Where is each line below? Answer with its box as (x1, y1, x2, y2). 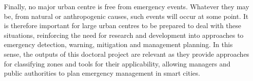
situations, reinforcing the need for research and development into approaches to (4, 30, 244, 40)
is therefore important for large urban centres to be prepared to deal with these (4, 20, 241, 31)
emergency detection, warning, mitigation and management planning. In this (4, 39, 233, 49)
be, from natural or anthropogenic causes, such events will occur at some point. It (4, 11, 249, 21)
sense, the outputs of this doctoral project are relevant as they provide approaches (4, 49, 250, 59)
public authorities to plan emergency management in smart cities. (4, 68, 200, 78)
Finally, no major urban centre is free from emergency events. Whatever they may (4, 1, 250, 11)
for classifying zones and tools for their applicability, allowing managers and (4, 58, 231, 68)
